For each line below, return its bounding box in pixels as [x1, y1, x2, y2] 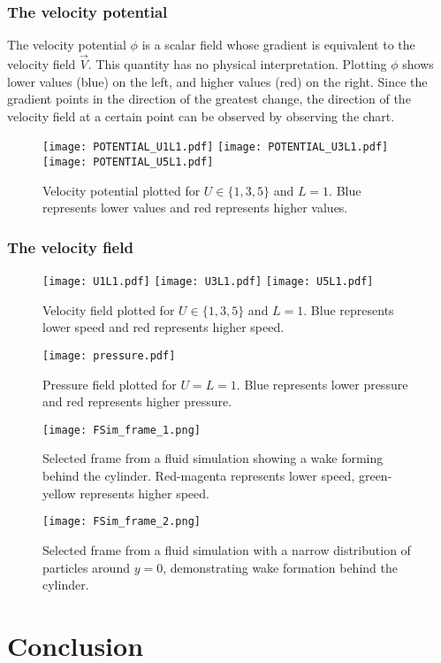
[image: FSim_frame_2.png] [42, 515, 201, 528]
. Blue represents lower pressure [236, 374, 408, 393]
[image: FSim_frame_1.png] [42, 423, 201, 436]
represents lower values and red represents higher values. [42, 198, 348, 217]
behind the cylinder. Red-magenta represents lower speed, [42, 466, 355, 485]
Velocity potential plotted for [42, 181, 201, 199]
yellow [42, 483, 76, 502]
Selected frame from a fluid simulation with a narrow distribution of [42, 540, 411, 559]
